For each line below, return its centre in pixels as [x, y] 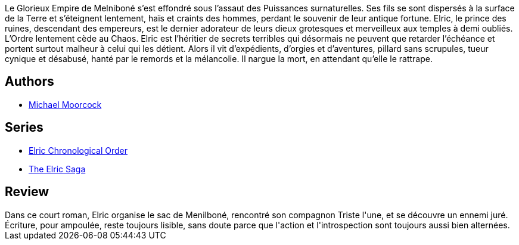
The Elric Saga [57, 169]
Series [24, 128]
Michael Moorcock [65, 104]
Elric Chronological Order [78, 150]
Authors [29, 82]
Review [27, 192]
